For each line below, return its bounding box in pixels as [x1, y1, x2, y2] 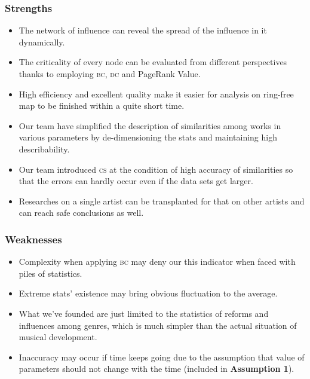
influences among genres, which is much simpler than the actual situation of [19, 319, 297, 331]
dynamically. [19, 35, 65, 48]
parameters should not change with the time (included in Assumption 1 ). [19, 362, 294, 375]
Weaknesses [5, 231, 62, 246]
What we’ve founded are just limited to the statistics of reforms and [19, 307, 269, 319]
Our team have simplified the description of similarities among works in [19, 119, 281, 132]
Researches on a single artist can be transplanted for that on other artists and [19, 194, 305, 207]
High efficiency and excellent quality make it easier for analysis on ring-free [19, 87, 294, 100]
